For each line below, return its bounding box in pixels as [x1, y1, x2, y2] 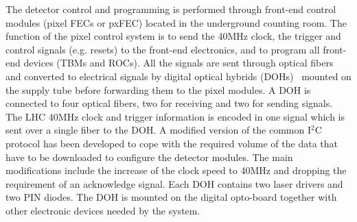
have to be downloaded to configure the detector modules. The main [5, 149, 293, 164]
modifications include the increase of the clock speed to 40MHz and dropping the [5, 163, 347, 177]
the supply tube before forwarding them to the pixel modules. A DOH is [5, 82, 311, 97]
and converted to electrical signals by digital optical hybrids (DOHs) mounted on [5, 69, 352, 83]
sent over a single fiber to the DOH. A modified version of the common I [5, 123, 312, 137]
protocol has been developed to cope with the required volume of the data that [5, 136, 338, 150]
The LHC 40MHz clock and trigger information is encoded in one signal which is [5, 109, 345, 123]
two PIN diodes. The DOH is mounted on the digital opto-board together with [5, 190, 337, 204]
